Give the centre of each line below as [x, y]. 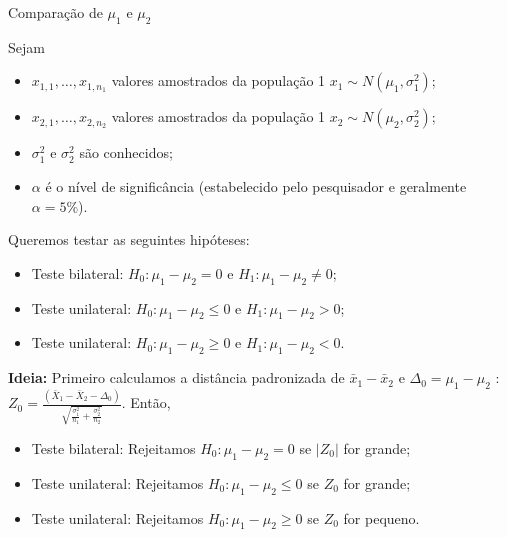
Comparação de [55, 12]
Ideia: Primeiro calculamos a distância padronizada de [176, 377]
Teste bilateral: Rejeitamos [113, 447]
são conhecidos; [126, 152]
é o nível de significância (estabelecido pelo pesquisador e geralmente [256, 185]
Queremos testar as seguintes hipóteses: [129, 239]
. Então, [146, 402]
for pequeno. [381, 517]
